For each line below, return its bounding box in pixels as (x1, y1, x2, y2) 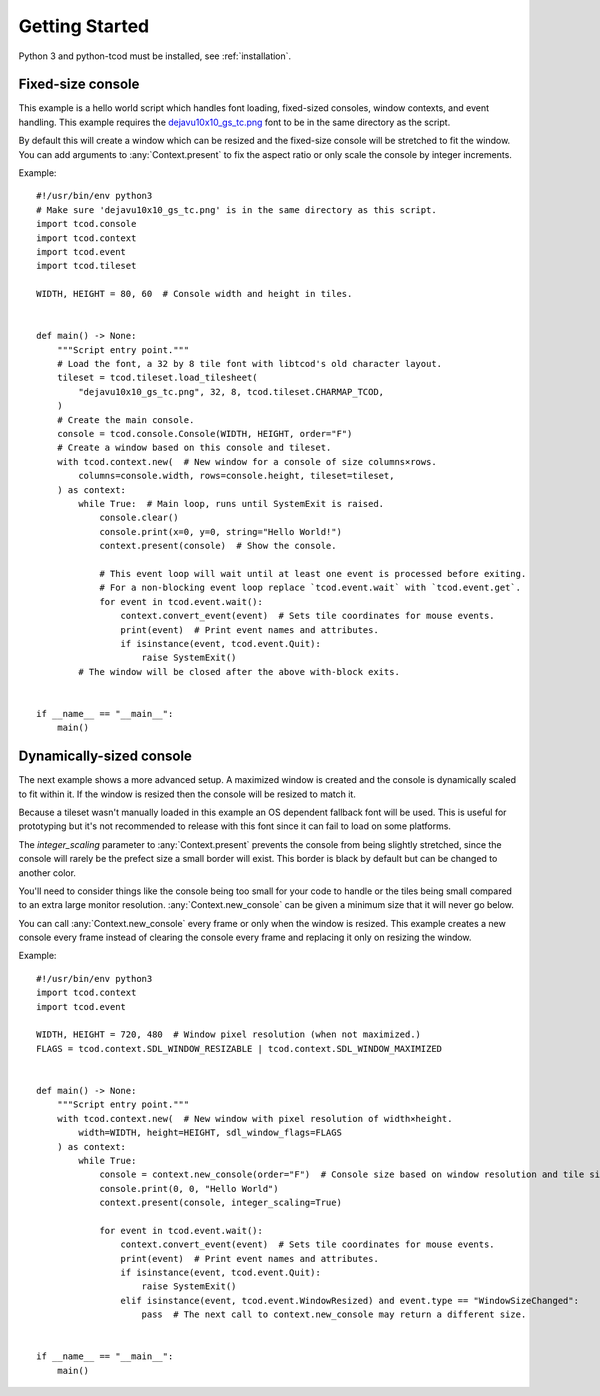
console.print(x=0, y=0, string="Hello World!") (99, 526, 342, 537)
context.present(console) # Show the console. (99, 540, 337, 552)
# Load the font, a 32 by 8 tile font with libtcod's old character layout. (56, 358, 443, 370)
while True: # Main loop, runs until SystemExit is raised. (78, 498, 385, 509)
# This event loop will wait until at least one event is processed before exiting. (99, 568, 527, 579)
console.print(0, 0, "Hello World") (99, 1183, 279, 1194)
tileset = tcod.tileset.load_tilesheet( (56, 372, 259, 384)
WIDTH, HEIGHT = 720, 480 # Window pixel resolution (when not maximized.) (36, 1029, 422, 1040)
